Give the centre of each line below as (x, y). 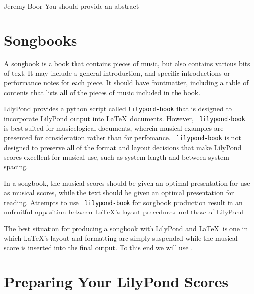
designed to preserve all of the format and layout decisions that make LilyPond (123, 147)
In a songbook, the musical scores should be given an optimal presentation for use (127, 183)
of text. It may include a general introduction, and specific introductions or (117, 73)
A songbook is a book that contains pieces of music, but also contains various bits (127, 63)
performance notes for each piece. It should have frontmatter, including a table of (126, 82)
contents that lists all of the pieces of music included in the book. (102, 92)
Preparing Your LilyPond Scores (116, 281)
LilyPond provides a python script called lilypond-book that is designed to (118, 109)
